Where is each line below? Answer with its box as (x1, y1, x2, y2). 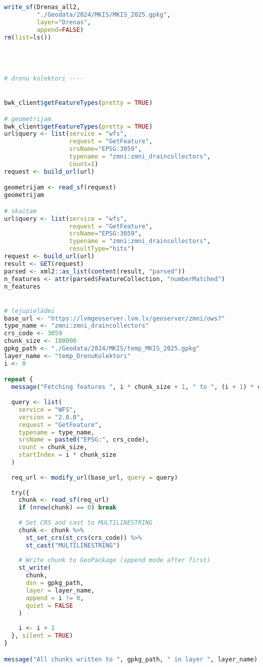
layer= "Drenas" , (36, 18, 91, 26)
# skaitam (4, 207, 37, 215)
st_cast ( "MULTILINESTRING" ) (25, 541, 120, 549)
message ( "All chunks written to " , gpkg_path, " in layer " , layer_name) (4, 655, 258, 663)
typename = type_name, (18, 428, 95, 436)
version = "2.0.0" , (18, 413, 84, 421)
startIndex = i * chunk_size (18, 451, 116, 459)
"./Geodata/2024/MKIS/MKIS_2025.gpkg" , (36, 11, 171, 18)
